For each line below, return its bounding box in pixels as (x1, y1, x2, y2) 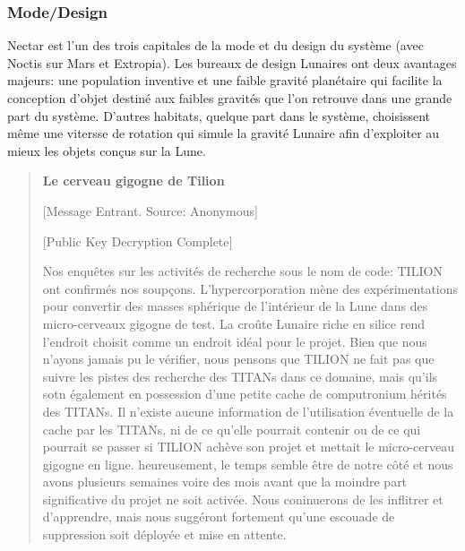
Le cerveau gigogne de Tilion (42, 171, 225, 190)
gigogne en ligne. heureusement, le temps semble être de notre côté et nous (42, 454, 453, 473)
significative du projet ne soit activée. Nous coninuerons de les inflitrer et (42, 489, 443, 508)
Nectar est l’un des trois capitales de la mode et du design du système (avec (7, 36, 424, 55)
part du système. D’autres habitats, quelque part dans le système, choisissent (7, 106, 430, 125)
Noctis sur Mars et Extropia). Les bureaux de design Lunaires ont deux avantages (7, 53, 457, 72)
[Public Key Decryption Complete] (42, 231, 233, 250)
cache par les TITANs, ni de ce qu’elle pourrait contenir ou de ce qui (42, 419, 421, 438)
